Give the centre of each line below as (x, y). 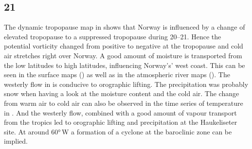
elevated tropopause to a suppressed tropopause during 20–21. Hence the (113, 36)
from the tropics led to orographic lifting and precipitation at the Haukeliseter (121, 122)
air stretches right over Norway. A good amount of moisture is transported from (123, 55)
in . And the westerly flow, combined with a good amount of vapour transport (120, 112)
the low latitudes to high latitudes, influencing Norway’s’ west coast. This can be (125, 65)
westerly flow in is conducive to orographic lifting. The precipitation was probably (126, 84)
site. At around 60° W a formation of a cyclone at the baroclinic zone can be (118, 131)
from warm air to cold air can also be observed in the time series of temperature (124, 103)
